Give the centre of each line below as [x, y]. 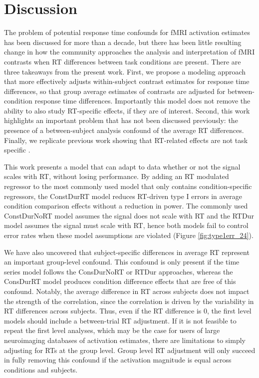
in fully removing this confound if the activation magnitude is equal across [118, 360]
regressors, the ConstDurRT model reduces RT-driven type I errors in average [123, 196]
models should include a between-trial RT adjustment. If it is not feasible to [120, 320]
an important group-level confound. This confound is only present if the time [122, 262]
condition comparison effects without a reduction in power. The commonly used [126, 206]
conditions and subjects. [41, 369]
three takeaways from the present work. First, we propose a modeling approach [125, 71]
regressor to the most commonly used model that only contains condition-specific [128, 186]
